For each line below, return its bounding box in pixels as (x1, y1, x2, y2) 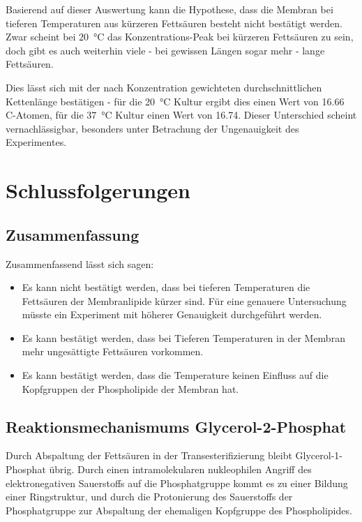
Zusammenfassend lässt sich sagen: (6, 256, 154, 271)
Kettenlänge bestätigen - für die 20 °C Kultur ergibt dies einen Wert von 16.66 (6, 94, 345, 108)
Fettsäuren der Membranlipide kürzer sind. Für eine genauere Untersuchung (22, 293, 347, 308)
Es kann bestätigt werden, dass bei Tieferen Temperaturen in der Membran (22, 330, 345, 345)
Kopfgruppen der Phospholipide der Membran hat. (22, 381, 239, 396)
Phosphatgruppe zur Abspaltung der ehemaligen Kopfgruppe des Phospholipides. (6, 502, 352, 517)
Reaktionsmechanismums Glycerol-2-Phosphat (6, 415, 347, 437)
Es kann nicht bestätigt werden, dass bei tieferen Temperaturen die (22, 280, 310, 294)
